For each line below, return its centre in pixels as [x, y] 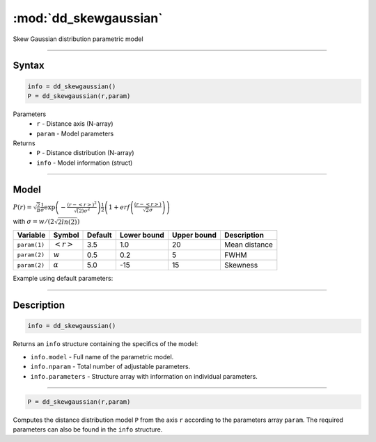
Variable [31, 235]
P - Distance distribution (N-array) [86, 153]
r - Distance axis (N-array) [75, 124]
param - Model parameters [75, 133]
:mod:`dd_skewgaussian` [88, 18]
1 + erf [119, 207]
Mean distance [248, 245]
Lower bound [142, 235]
